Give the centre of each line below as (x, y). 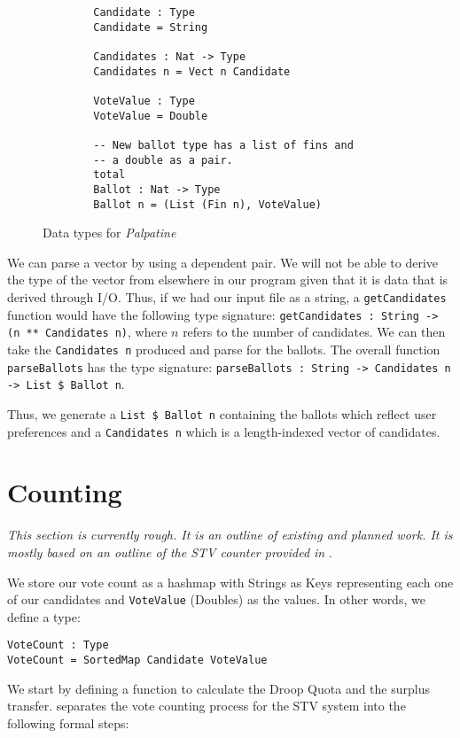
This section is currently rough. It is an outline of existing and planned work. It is (230, 535)
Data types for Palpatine (109, 233)
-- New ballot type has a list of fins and (223, 145)
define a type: (44, 616)
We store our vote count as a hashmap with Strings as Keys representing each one (230, 582)
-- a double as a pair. (163, 160)
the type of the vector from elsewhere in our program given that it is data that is (228, 280)
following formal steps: (68, 722)
